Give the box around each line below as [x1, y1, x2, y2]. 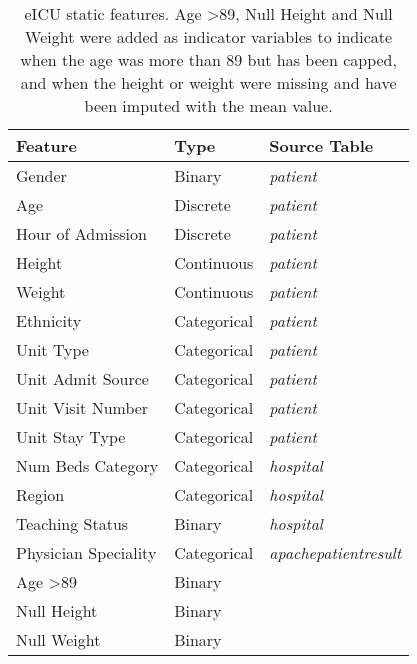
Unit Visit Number [16, 396, 149, 419]
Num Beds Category [16, 454, 159, 477]
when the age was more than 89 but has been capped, [20, 48, 397, 71]
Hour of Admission [16, 222, 147, 245]
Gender [16, 164, 67, 187]
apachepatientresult [269, 541, 402, 564]
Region [16, 483, 65, 506]
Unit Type [16, 338, 89, 361]
